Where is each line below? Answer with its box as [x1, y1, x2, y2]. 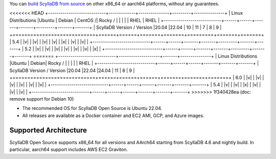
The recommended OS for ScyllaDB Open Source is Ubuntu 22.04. [22, 105, 163, 111]
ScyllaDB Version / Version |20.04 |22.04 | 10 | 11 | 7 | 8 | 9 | [96, 25, 222, 31]
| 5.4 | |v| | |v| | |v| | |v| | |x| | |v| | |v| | [9, 38, 89, 44]
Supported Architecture [9, 126, 87, 134]
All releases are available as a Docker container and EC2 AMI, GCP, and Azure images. [22, 112, 204, 119]
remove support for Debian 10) [9, 96, 74, 102]
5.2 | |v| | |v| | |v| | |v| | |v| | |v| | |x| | [25, 46, 101, 52]
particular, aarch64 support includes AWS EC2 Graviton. [9, 146, 128, 153]
